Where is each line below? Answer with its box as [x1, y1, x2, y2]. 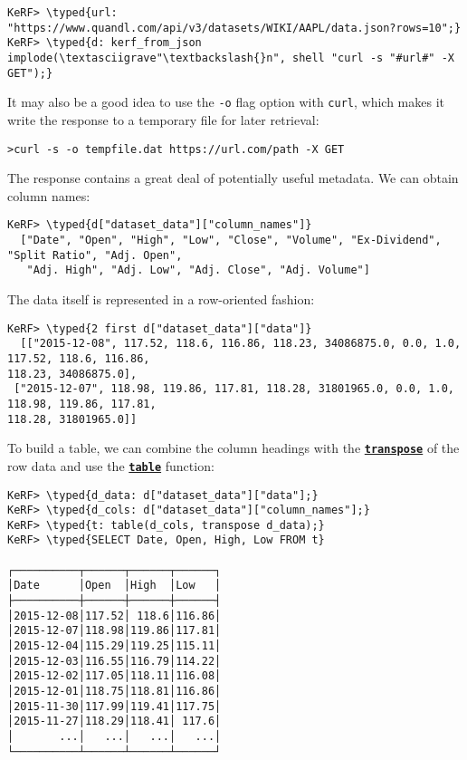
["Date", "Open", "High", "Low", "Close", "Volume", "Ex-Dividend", [20, 234, 442, 247]
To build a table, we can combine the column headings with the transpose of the [7, 438, 460, 457]
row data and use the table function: [7, 456, 214, 475]
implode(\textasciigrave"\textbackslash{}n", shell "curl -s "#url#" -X [7, 51, 454, 64]
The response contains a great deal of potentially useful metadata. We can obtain [7, 168, 459, 188]
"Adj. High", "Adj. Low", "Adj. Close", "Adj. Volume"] [26, 264, 370, 277]
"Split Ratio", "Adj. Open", [7, 248, 183, 262]
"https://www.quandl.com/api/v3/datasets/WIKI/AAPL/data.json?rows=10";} [7, 21, 462, 34]
